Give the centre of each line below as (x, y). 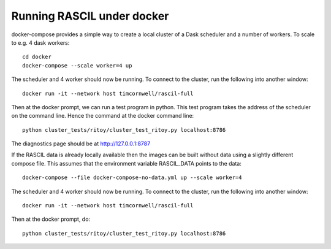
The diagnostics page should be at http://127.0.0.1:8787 (81, 144)
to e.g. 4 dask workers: (40, 42)
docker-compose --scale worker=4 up (77, 65)
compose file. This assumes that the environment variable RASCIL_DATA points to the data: (126, 163)
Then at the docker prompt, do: (51, 219)
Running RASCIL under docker (90, 16)
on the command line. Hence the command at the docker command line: (103, 116)
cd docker (37, 57)
